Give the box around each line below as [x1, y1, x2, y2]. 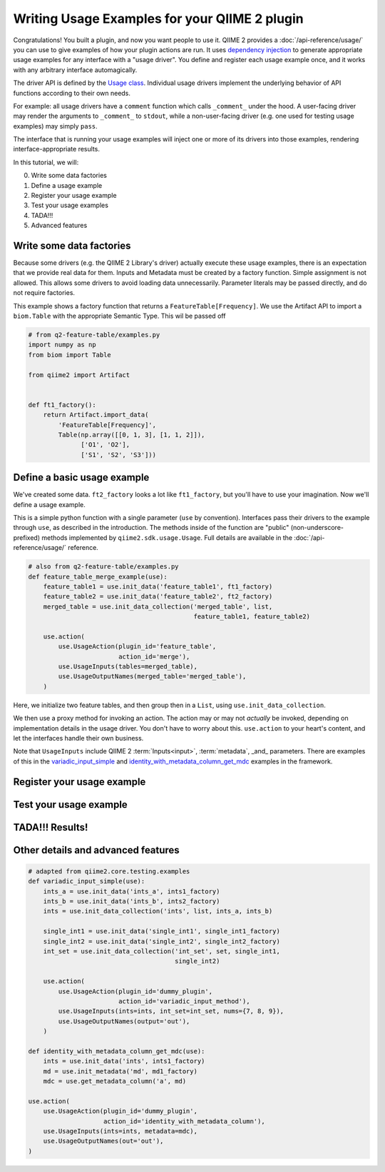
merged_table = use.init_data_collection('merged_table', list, [43, 602, 273, 611]
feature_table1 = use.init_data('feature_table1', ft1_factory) [43, 582, 273, 591]
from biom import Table [28, 351, 112, 359]
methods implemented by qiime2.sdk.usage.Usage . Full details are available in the [41, 533, 292, 542]
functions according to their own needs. [13, 89, 131, 97]
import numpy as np [28, 341, 96, 349]
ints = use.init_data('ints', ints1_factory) [43, 1057, 205, 1066]
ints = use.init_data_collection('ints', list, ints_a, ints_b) [43, 907, 273, 916]
